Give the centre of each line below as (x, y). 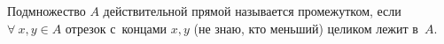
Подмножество (47, 11)
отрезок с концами (116, 28)
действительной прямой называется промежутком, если (252, 11)
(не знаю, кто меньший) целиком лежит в (306, 28)
